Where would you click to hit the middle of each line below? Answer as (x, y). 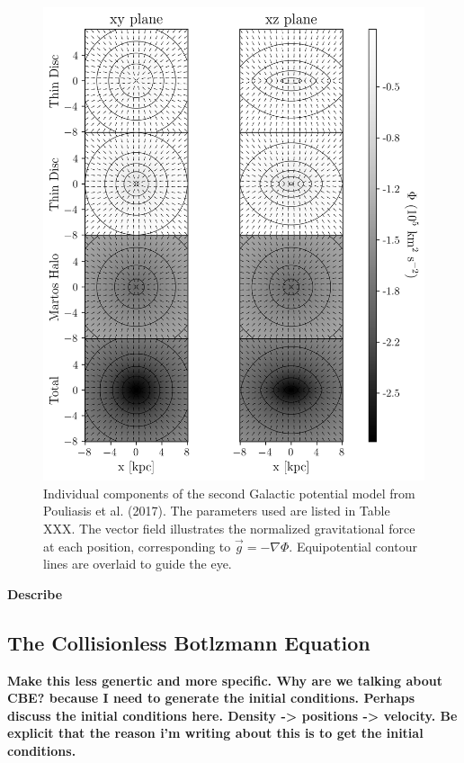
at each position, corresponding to (137, 546)
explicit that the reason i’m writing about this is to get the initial (215, 733)
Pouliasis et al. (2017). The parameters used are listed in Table (217, 511)
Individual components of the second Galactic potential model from (229, 493)
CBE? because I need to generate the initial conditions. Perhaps (211, 698)
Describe (35, 593)
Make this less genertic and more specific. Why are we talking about (225, 680)
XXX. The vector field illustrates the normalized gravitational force (229, 529)
